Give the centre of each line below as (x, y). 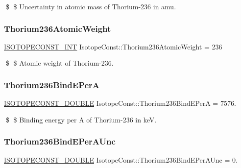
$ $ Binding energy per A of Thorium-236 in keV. (81, 119)
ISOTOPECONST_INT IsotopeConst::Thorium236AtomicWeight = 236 (113, 46)
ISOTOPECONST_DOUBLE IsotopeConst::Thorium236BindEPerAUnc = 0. (121, 159)
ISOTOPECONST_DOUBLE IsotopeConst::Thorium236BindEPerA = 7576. (120, 103)
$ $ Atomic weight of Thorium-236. (60, 63)
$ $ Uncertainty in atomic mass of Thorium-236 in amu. (91, 6)
